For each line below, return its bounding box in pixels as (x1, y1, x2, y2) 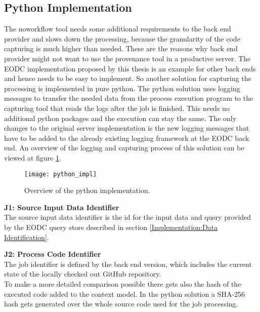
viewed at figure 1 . (4, 152, 61, 163)
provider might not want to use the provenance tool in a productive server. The (4, 53, 251, 63)
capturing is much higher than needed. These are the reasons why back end (4, 43, 238, 54)
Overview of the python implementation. (24, 185, 150, 196)
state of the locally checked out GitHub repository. (4, 268, 161, 279)
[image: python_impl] (24, 170, 97, 178)
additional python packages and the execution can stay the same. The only (4, 112, 237, 123)
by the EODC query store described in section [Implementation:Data (4, 221, 218, 232)
